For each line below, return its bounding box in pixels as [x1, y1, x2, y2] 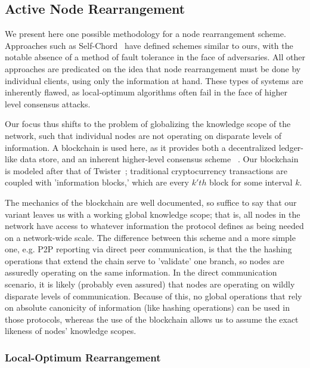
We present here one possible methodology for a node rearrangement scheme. [5, 27, 286, 40]
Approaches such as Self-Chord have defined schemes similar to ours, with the [5, 39, 293, 51]
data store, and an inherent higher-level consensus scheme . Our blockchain [20, 153, 299, 165]
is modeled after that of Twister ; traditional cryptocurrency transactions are [5, 164, 287, 177]
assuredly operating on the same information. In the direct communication [5, 266, 277, 279]
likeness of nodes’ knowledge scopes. [5, 324, 137, 337]
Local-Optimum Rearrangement [5, 350, 161, 364]
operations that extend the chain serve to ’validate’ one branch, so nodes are [5, 254, 284, 267]
